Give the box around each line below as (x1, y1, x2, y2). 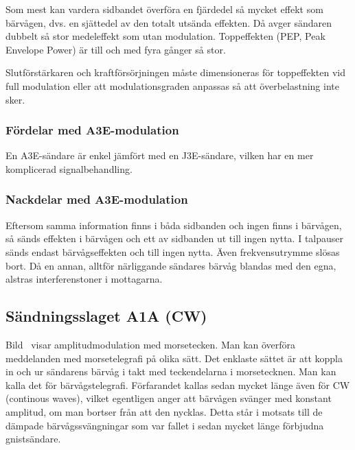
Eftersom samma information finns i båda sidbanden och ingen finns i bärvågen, (5, 217, 342, 232)
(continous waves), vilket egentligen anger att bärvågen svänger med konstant (5, 391, 332, 405)
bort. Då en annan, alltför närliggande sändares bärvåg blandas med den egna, (5, 258, 336, 272)
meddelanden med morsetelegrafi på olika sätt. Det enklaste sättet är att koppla (5, 351, 343, 365)
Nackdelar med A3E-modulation (5, 191, 188, 208)
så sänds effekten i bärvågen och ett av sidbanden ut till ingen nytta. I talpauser (5, 231, 344, 246)
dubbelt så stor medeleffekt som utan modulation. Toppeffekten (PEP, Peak (5, 29, 325, 43)
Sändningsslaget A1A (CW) (5, 305, 207, 327)
